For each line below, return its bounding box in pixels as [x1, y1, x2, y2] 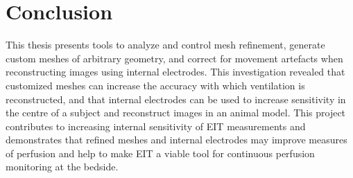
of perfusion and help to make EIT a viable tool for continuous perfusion [6, 145, 315, 160]
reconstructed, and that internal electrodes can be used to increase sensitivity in [6, 91, 346, 106]
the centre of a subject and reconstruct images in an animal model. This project [6, 105, 346, 120]
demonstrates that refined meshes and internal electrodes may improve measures [6, 132, 347, 147]
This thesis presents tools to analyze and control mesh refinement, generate [6, 37, 325, 52]
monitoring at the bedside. [6, 159, 119, 174]
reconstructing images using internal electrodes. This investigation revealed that [6, 64, 345, 79]
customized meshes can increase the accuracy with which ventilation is [6, 78, 305, 92]
